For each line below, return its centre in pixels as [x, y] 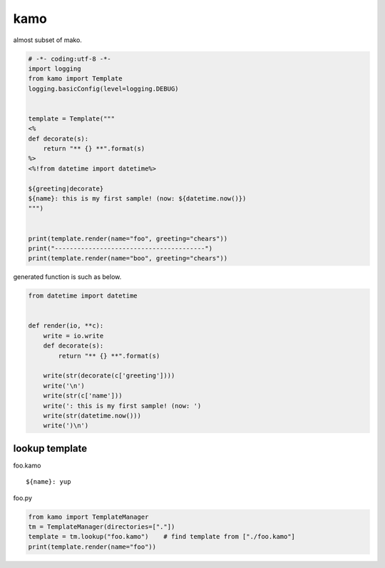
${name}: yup [48, 482]
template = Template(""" [72, 118]
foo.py [22, 498]
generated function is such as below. [67, 277]
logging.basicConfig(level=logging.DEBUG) [103, 88]
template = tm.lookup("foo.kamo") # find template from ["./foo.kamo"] [162, 537]
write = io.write [73, 336]
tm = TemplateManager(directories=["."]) [102, 527]
